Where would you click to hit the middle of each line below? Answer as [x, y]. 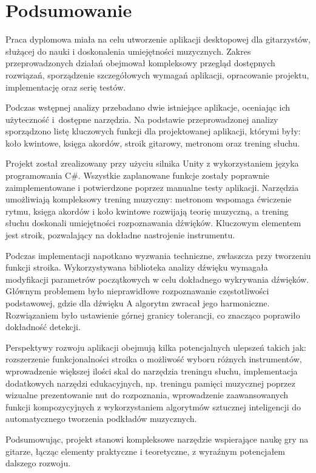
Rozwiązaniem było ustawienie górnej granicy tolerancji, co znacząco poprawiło [153, 315]
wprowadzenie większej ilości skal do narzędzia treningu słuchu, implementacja [152, 371]
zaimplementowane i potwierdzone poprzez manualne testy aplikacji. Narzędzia [152, 187]
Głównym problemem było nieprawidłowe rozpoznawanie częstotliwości [137, 291]
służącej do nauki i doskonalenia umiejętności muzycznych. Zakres [128, 51]
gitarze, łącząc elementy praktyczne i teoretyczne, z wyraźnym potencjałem [145, 451]
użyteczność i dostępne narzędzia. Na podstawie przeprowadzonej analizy [142, 119]
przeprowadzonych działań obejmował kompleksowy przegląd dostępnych [140, 63]
